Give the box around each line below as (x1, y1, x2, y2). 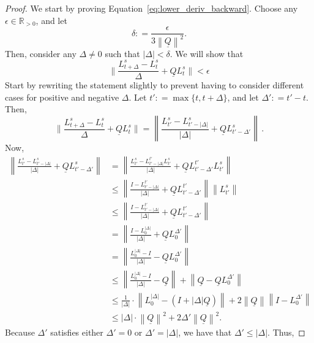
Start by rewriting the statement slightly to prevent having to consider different (5, 79, 304, 91)
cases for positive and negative (5, 90, 119, 103)
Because (5, 325, 35, 338)
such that (105, 47, 140, 60)
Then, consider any (5, 47, 77, 60)
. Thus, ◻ (267, 325, 305, 338)
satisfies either (50, 325, 103, 338)
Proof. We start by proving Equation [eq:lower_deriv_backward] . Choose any (5, 2, 298, 14)
